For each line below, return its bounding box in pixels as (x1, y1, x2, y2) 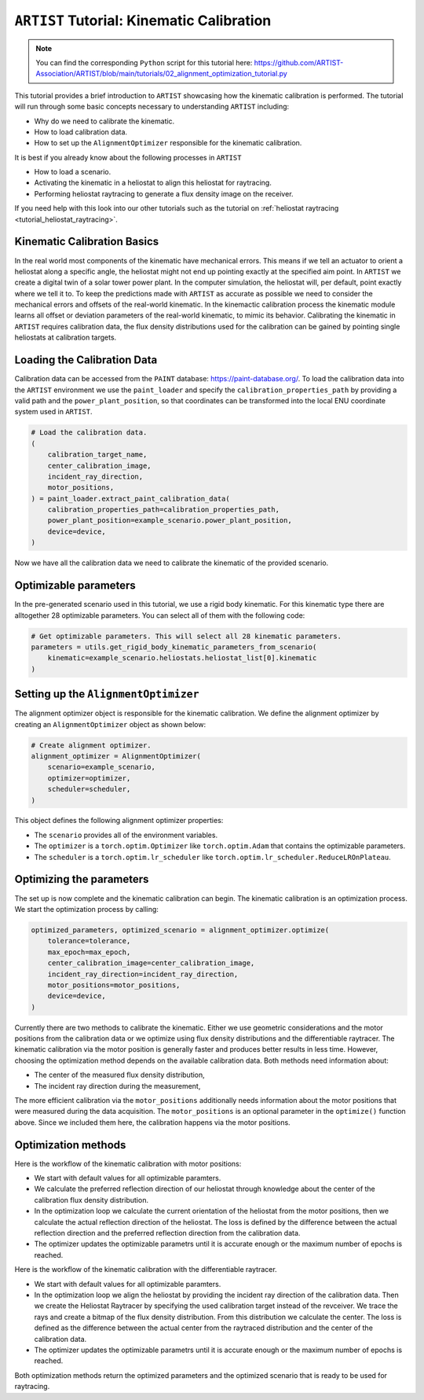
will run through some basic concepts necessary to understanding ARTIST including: (14, 102, 290, 112)
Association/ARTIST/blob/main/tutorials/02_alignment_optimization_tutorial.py (35, 69, 288, 79)
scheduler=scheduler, (47, 785, 131, 794)
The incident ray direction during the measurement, (34, 1081, 201, 1090)
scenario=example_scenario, (47, 762, 156, 772)
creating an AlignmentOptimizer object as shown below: (14, 719, 207, 729)
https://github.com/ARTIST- (254, 57, 344, 67)
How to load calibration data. (34, 127, 128, 137)
